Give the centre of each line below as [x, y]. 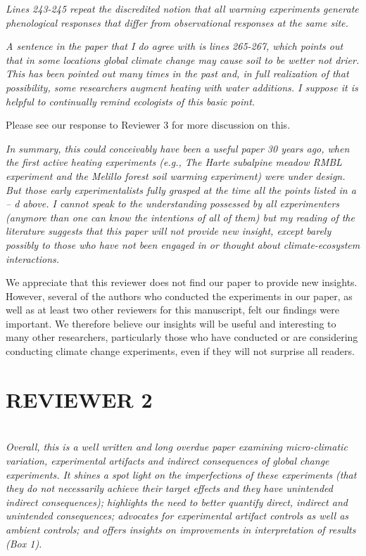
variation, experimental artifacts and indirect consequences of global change [168, 460]
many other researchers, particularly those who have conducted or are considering [182, 337]
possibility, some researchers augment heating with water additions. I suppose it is [182, 87]
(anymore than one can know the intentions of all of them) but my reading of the [180, 217]
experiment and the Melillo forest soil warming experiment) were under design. [176, 175]
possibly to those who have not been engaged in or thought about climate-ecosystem [183, 244]
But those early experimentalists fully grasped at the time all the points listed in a [181, 189]
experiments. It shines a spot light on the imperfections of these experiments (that [181, 474]
